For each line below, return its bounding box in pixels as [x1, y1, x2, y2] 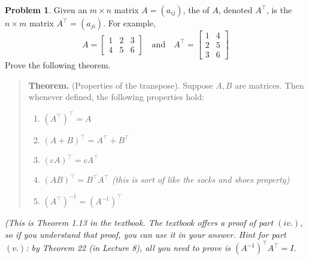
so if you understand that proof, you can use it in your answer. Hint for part [5, 228, 286, 241]
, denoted [218, 4, 253, 16]
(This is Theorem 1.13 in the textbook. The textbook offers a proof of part [5, 216, 274, 229]
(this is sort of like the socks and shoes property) [111, 173, 290, 186]
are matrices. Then [235, 78, 304, 91]
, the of [183, 4, 210, 16]
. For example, [103, 17, 156, 29]
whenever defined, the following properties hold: [28, 90, 204, 103]
